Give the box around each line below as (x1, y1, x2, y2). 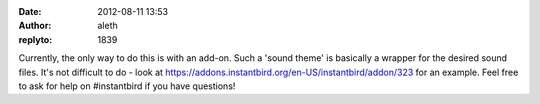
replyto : (18, 33, 53, 45)
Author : (18, 20, 52, 32)
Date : (18, 6, 42, 17)
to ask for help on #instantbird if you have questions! (18, 80, 236, 92)
